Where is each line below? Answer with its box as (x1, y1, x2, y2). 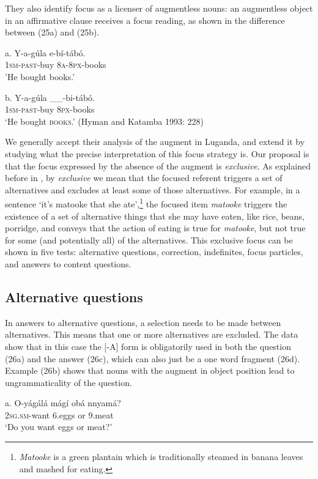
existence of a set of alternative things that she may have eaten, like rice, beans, (5, 209, 305, 222)
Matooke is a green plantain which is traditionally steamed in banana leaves (19, 450, 303, 463)
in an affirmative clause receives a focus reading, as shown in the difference (5, 13, 285, 26)
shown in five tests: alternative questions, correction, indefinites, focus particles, (5, 245, 303, 258)
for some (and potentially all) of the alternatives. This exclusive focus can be (5, 233, 293, 246)
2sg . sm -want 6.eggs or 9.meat (5, 408, 114, 421)
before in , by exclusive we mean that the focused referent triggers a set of (5, 171, 283, 184)
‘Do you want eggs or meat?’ (5, 420, 113, 433)
